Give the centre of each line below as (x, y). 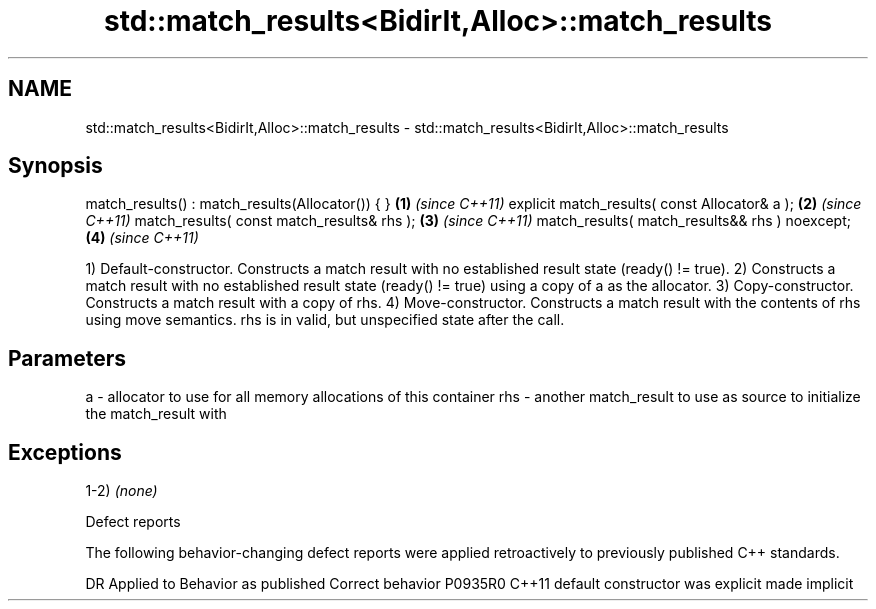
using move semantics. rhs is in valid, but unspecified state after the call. (325, 320)
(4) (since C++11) (142, 238)
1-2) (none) (121, 491)
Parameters (67, 358)
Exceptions (65, 452)
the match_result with (156, 414)
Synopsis (55, 166)
